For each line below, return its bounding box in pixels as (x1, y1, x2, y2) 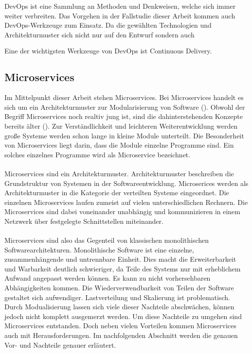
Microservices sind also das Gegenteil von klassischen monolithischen (4, 235, 209, 245)
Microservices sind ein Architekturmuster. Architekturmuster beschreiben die (4, 168, 234, 178)
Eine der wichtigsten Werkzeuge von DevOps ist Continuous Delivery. (4, 46, 212, 56)
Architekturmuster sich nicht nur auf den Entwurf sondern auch (4, 29, 195, 39)
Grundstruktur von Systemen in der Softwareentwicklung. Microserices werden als (4, 178, 249, 188)
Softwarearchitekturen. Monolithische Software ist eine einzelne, (4, 244, 194, 254)
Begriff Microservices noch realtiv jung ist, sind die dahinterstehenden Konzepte (4, 111, 243, 121)
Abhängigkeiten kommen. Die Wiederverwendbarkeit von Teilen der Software (4, 283, 234, 293)
